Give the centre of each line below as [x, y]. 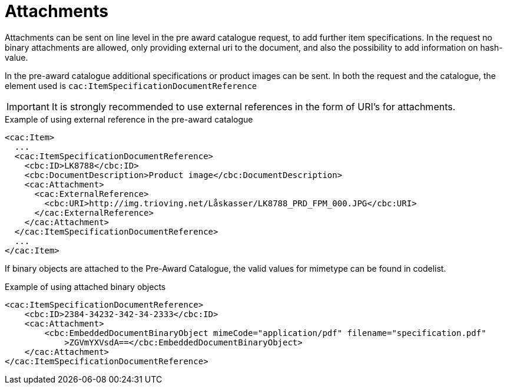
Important [28, 106]
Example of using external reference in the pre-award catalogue [129, 119]
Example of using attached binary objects [85, 286]
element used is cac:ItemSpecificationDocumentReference [131, 85]
